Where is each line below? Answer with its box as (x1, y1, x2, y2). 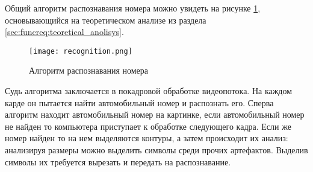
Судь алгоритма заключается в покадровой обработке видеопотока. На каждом (5, 84, 293, 97)
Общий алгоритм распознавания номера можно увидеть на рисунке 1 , (5, 2, 261, 14)
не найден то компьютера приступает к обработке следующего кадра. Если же (5, 119, 291, 132)
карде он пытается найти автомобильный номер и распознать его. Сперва (5, 96, 274, 109)
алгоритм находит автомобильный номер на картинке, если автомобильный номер (5, 108, 305, 121)
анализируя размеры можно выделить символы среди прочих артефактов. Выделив (5, 144, 308, 156)
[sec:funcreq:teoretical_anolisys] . (5, 25, 124, 38)
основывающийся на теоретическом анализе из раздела (5, 13, 206, 26)
